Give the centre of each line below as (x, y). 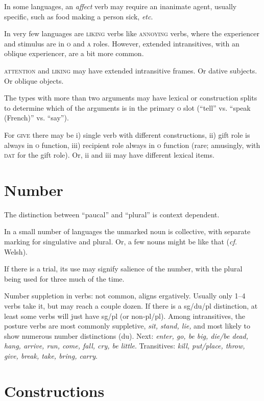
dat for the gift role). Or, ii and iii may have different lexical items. (109, 155)
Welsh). (16, 251)
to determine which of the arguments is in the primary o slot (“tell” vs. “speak (127, 107)
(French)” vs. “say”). (37, 118)
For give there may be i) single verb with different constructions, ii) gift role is (127, 134)
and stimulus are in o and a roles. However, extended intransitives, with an (122, 43)
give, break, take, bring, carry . (51, 355)
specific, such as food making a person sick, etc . (79, 16)
